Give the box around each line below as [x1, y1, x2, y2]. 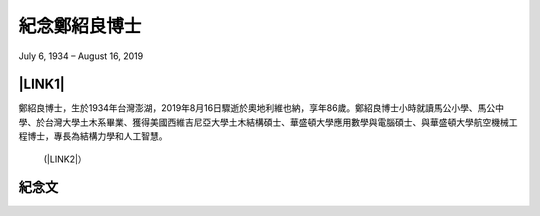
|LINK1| [18, 76, 65, 93]
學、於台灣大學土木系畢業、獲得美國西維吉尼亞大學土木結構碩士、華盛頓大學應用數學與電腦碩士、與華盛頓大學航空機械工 [18, 116, 518, 128]
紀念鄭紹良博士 [18, 15, 142, 37]
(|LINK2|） [43, 153, 87, 165]
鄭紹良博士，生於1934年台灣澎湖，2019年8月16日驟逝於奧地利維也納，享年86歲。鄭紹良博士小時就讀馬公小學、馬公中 [18, 102, 505, 114]
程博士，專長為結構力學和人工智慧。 [18, 130, 168, 142]
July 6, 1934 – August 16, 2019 [18, 50, 144, 62]
